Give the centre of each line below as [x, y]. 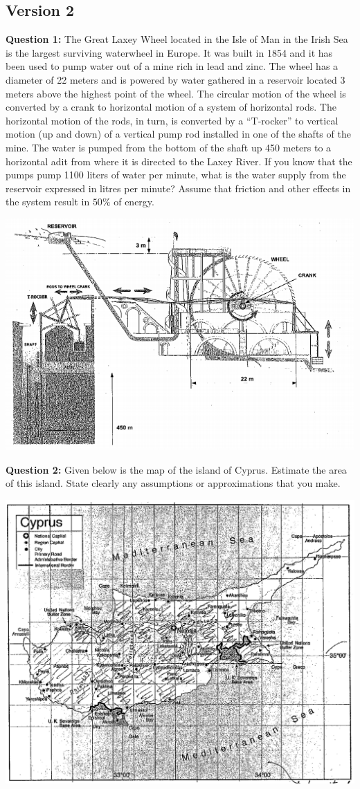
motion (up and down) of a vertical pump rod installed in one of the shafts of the [178, 134]
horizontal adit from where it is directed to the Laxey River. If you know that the [179, 161]
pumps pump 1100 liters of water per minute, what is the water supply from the [176, 175]
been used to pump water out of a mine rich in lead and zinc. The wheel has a [172, 66]
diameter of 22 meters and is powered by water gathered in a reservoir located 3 [175, 79]
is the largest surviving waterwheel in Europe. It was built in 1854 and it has [169, 52]
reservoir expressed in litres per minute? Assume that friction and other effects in [178, 188]
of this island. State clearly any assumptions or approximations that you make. [173, 483]
